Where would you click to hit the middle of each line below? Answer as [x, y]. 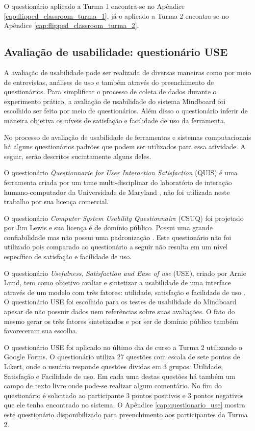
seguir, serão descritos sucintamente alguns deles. [78, 156]
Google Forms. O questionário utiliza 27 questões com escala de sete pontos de [122, 357]
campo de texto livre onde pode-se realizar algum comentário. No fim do [113, 386]
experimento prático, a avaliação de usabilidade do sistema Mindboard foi [115, 101]
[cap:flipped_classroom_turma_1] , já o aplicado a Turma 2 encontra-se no [116, 15]
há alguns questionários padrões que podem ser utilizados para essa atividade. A [125, 147]
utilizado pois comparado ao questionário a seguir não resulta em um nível [116, 247]
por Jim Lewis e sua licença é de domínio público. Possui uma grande [108, 228]
